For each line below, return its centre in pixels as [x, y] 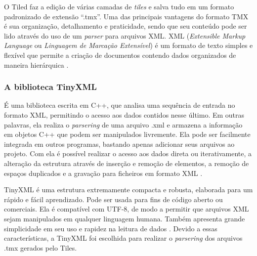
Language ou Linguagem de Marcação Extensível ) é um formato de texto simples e [128, 45]
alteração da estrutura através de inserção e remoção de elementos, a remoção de [127, 163]
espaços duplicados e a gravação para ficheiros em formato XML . [103, 173]
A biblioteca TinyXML [50, 87]
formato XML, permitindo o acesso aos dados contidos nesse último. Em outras [124, 114]
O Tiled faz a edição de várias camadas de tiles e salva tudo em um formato [119, 6]
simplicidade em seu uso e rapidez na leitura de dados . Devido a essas [111, 228]
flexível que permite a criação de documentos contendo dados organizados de [120, 55]
